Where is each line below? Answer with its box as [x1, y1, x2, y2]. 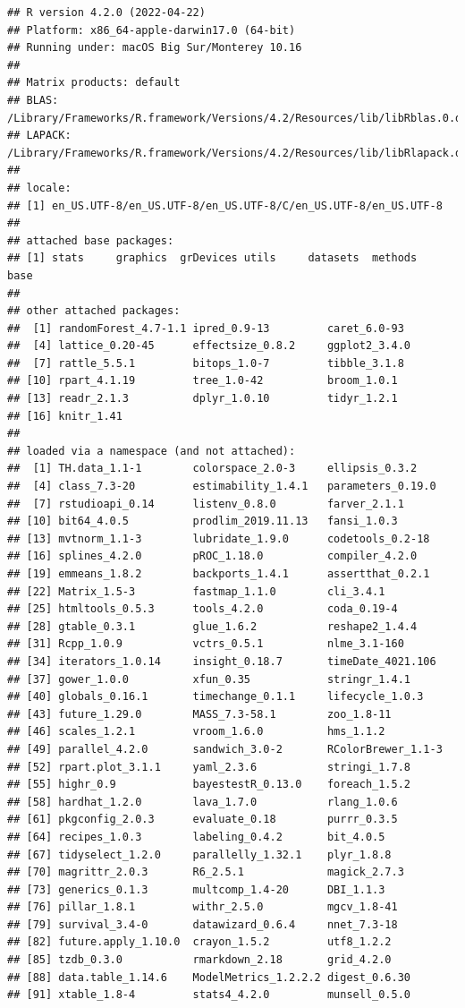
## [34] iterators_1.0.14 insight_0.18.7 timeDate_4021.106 [7, 654, 436, 668]
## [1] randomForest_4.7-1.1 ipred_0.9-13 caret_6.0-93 [7, 321, 404, 335]
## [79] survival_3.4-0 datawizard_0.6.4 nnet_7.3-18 [7, 918, 398, 931]
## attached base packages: [7, 234, 174, 247]
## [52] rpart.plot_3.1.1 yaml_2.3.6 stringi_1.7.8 [7, 760, 411, 773]
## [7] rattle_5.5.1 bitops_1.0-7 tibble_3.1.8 [7, 356, 404, 370]
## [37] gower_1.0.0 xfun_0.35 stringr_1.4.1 [7, 672, 411, 686]
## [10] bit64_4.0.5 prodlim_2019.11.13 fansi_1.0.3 [7, 515, 398, 528]
